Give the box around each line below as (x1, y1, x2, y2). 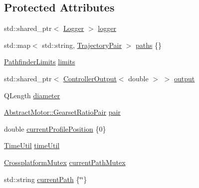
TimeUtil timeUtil (4, 140, 60, 151)
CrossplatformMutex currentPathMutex (4, 157, 126, 167)
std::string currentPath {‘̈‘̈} (4, 174, 87, 184)
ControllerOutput (63, 73, 117, 83)
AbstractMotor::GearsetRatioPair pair (4, 107, 121, 117)
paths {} (135, 39, 162, 50)
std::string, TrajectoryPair (42, 39, 122, 50)
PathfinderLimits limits (4, 56, 75, 67)
